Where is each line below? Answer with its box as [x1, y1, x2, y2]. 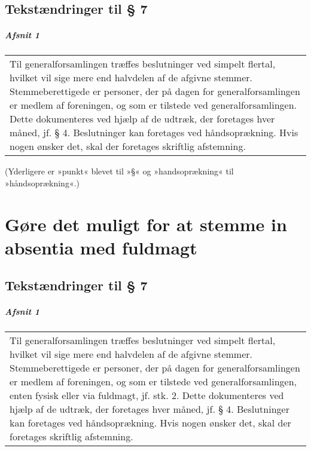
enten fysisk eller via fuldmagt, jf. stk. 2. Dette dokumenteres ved [10, 388, 284, 403]
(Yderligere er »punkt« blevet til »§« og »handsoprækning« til [5, 165, 234, 177]
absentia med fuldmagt [5, 235, 197, 259]
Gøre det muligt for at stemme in [5, 211, 287, 236]
